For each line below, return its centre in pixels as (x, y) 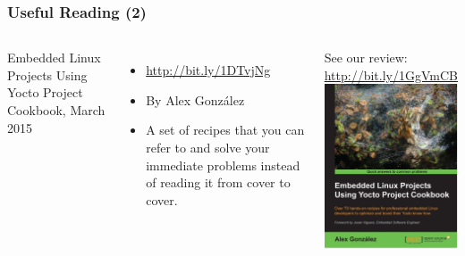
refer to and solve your (208, 147)
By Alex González (195, 99)
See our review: (366, 58)
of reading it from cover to (218, 182)
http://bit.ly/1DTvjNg (208, 70)
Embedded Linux (54, 58)
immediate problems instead (223, 165)
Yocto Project (45, 92)
